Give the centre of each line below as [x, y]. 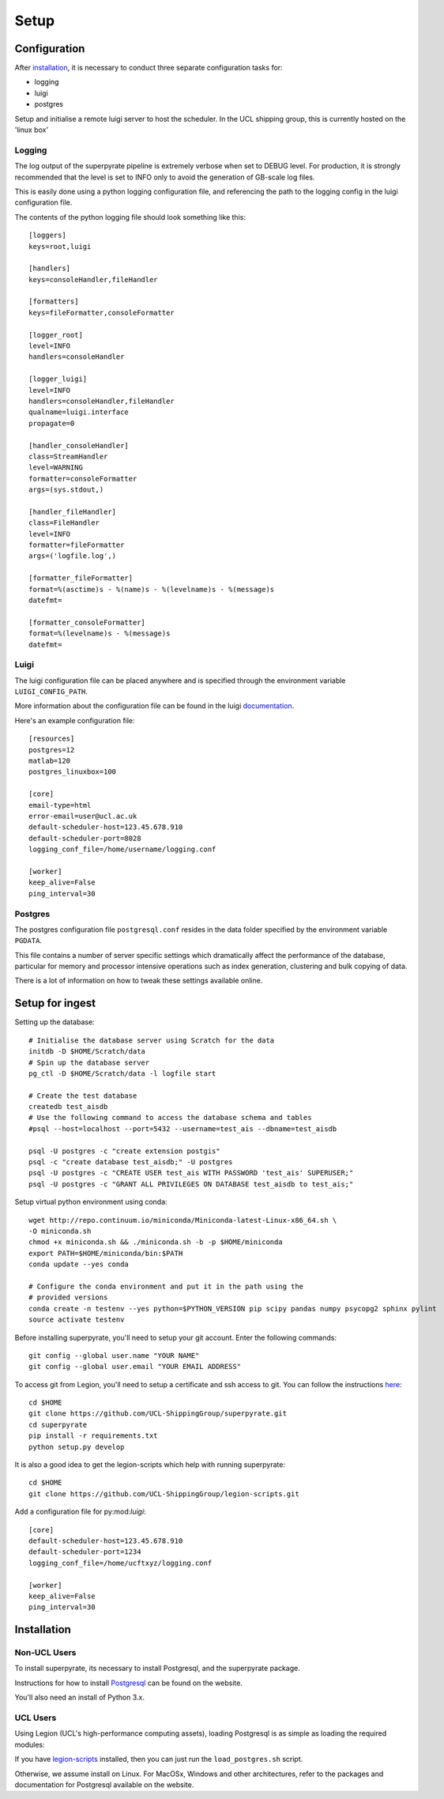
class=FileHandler [64, 523]
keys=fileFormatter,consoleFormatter [102, 313]
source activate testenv [77, 1320]
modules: [30, 1744]
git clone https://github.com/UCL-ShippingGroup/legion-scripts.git [164, 1494]
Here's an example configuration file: [75, 720]
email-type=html [60, 805]
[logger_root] [56, 335]
